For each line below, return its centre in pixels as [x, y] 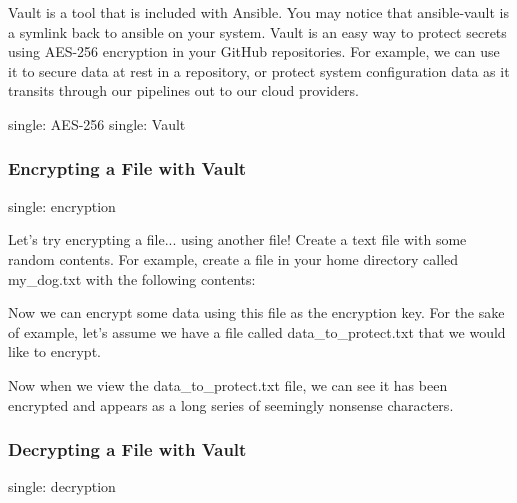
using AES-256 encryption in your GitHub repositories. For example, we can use [254, 51]
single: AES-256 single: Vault [97, 123]
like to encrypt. [54, 351]
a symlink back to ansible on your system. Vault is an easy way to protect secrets [257, 31]
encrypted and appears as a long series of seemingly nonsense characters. [231, 404]
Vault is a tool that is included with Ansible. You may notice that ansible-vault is [258, 12]
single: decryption [62, 486]
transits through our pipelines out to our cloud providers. [183, 90]
